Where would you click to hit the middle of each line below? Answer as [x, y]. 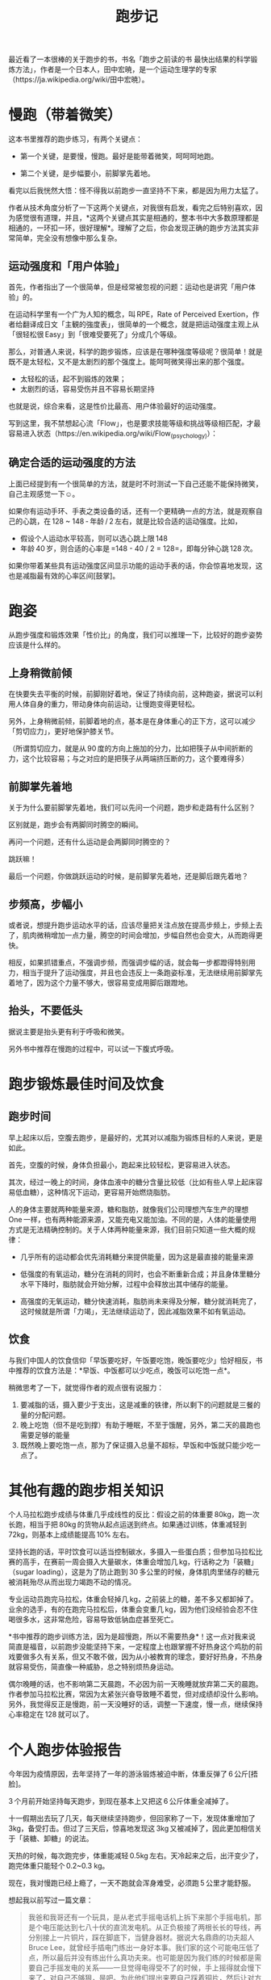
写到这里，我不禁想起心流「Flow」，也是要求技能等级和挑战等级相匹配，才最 [135, 423]
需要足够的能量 [45, 1435]
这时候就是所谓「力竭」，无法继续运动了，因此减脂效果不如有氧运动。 [135, 1311]
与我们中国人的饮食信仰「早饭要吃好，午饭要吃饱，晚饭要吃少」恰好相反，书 [135, 1360]
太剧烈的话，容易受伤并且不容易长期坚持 [87, 389]
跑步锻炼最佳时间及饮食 [86, 1084]
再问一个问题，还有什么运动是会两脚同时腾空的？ [90, 842]
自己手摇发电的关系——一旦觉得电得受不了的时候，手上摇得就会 [141, 1968]
